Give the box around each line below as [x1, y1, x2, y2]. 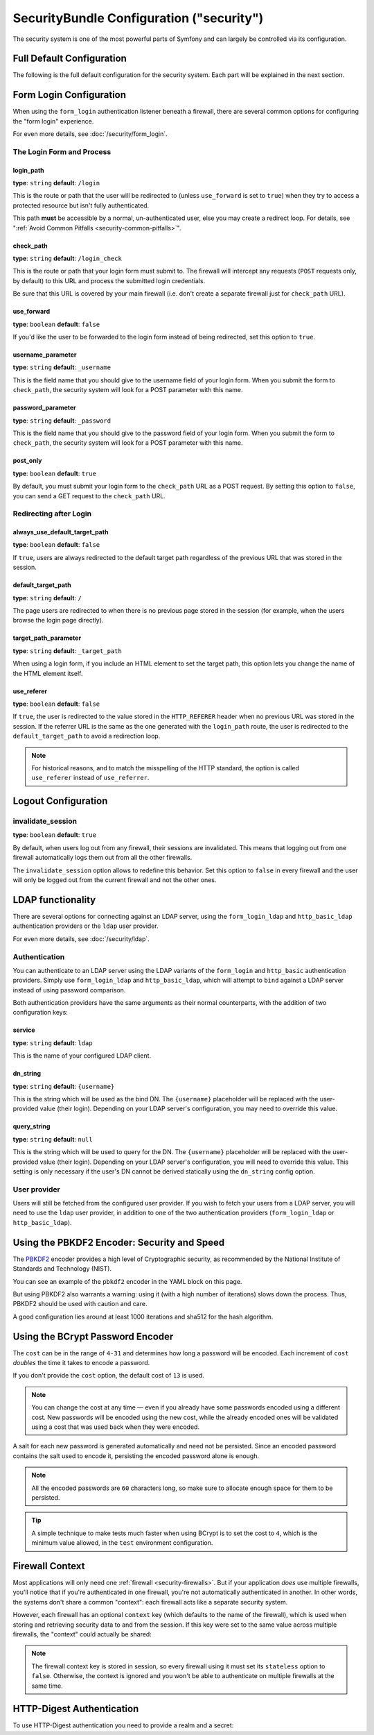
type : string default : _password [12, 416, 111, 425]
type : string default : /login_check [12, 254, 123, 263]
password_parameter [12, 403, 76, 412]
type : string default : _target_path [12, 646, 123, 655]
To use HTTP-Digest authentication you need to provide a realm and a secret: [12, 1721, 234, 1729]
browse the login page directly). [12, 616, 104, 625]
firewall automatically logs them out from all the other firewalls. [12, 854, 193, 862]
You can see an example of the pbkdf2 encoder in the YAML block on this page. [12, 1277, 242, 1285]
